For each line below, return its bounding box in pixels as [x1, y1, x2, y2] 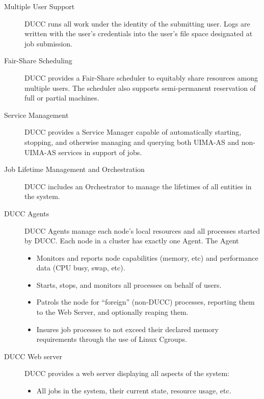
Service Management [4, 109, 69, 120]
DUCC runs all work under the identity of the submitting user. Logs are [24, 18, 250, 29]
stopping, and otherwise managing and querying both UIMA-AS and [24, 136, 240, 147]
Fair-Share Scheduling [4, 55, 72, 66]
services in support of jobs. [58, 146, 142, 157]
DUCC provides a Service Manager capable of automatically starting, [24, 127, 242, 137]
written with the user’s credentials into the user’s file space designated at [24, 28, 253, 39]
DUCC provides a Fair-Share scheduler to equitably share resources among [24, 72, 258, 83]
